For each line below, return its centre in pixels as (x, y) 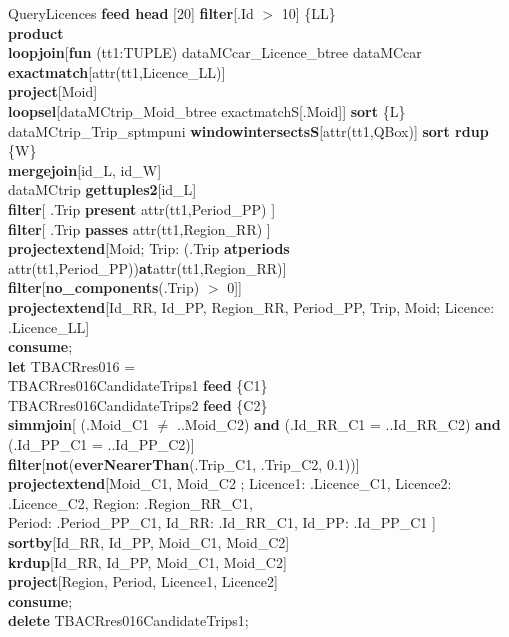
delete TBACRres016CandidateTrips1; (128, 620)
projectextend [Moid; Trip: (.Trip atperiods (149, 248)
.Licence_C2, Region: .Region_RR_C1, (130, 502)
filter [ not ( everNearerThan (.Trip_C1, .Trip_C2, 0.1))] (184, 463)
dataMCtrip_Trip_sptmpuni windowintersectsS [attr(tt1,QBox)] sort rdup (248, 130)
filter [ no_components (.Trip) (104, 287)
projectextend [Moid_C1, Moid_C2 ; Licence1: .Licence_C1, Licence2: (230, 483)
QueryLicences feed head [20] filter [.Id (131, 13)
